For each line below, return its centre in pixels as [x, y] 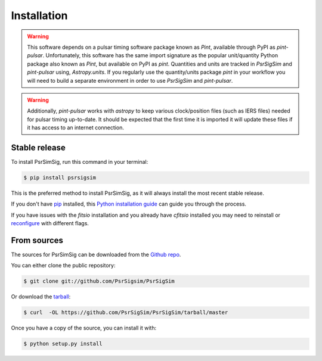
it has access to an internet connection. [76, 127]
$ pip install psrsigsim [60, 178]
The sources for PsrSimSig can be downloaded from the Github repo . [96, 255]
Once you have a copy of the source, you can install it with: [84, 328]
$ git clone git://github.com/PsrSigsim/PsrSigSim [99, 281]
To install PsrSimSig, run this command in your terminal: [80, 161]
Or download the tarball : [41, 297]
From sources [37, 240]
